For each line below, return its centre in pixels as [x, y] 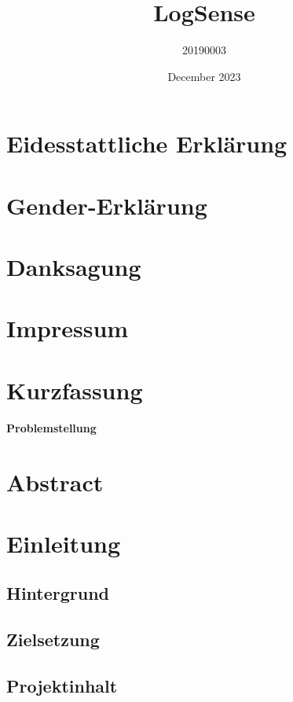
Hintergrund [58, 593]
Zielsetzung [53, 640]
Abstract [55, 481]
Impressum [68, 328]
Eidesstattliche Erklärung [147, 143]
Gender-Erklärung [107, 205]
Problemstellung [51, 427]
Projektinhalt [62, 686]
